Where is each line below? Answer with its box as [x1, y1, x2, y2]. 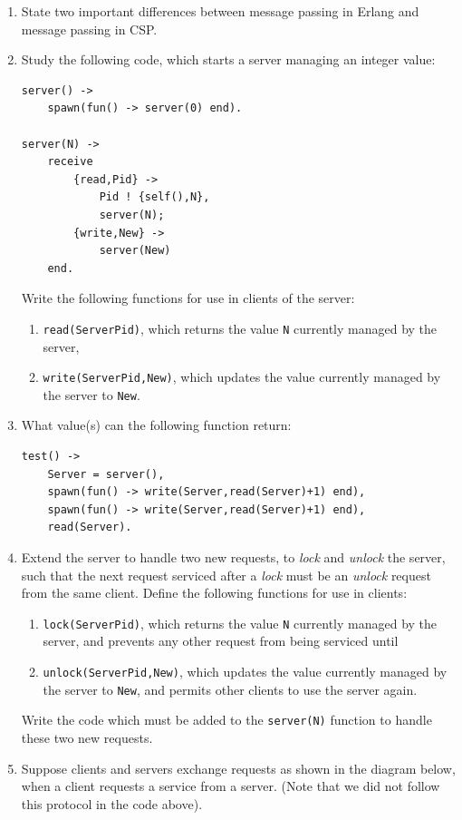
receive [47, 155, 93, 169]
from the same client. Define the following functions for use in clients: [21, 583, 408, 602]
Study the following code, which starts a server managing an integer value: [21, 50, 436, 69]
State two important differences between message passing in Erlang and [21, 2, 419, 20]
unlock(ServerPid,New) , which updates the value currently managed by [43, 662, 448, 681]
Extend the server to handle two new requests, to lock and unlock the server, [21, 548, 446, 567]
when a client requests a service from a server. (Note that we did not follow [21, 776, 440, 796]
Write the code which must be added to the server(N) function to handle [21, 710, 432, 729]
